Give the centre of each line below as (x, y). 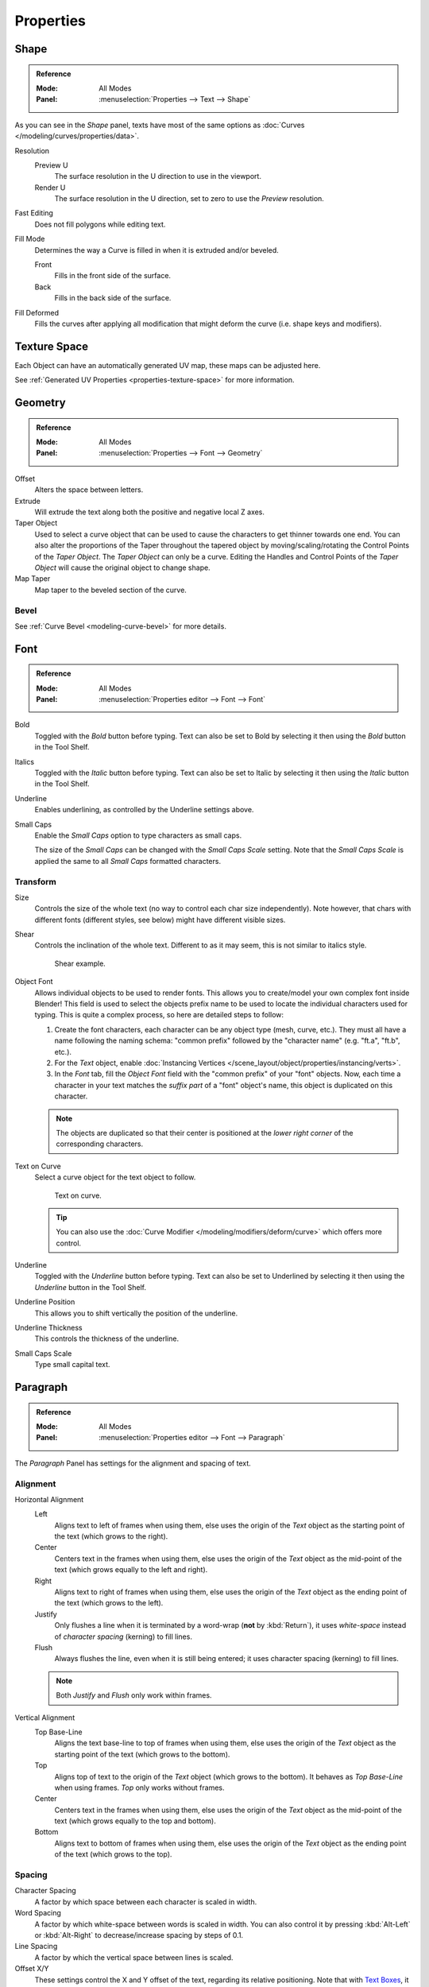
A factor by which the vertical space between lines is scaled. (134, 1957)
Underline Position (45, 1302)
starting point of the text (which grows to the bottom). (142, 1754)
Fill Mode (30, 239)
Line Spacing (36, 1946)
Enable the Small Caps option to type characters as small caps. (138, 835)
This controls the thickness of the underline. (106, 1338)
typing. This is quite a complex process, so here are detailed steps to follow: (159, 1015)
